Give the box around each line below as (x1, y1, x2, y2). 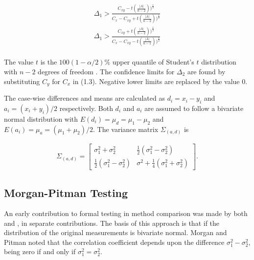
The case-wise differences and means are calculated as (4, 93, 165, 103)
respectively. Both (59, 103, 113, 113)
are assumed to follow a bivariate (144, 103, 244, 113)
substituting (4, 76, 40, 86)
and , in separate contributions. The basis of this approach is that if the (4, 217, 220, 228)
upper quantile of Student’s (112, 57, 194, 67)
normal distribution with (4, 113, 78, 124)
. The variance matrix (93, 124, 159, 134)
